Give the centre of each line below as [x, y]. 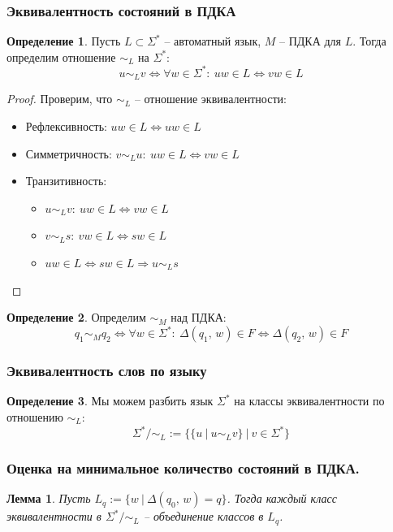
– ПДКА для [310, 41]
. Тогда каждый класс [282, 498]
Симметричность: [69, 153]
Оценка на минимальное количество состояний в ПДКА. [183, 468]
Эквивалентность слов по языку [107, 371]
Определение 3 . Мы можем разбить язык [110, 401]
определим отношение [61, 56]
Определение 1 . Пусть [64, 41]
